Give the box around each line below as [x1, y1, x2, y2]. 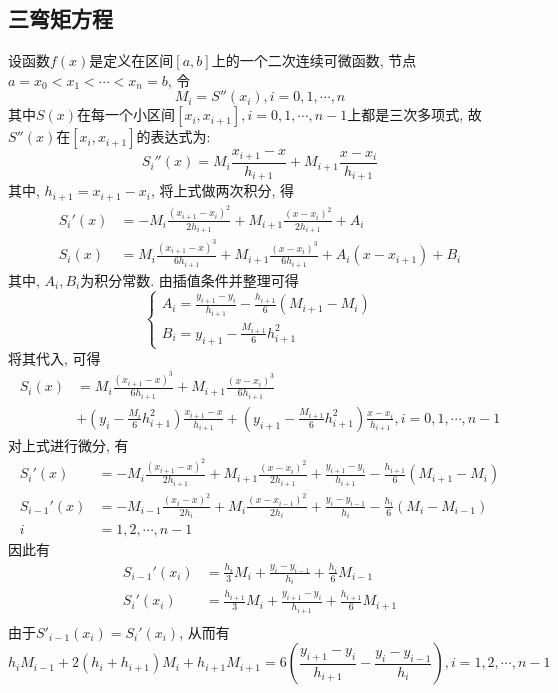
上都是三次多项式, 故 [347, 104, 482, 125]
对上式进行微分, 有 [8, 434, 129, 455]
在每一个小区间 [77, 104, 176, 125]
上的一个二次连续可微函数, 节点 [211, 50, 417, 71]
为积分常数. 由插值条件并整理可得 [80, 269, 299, 290]
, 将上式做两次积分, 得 [150, 180, 295, 201]
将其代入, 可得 [8, 347, 101, 368]
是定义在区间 [89, 50, 174, 71]
